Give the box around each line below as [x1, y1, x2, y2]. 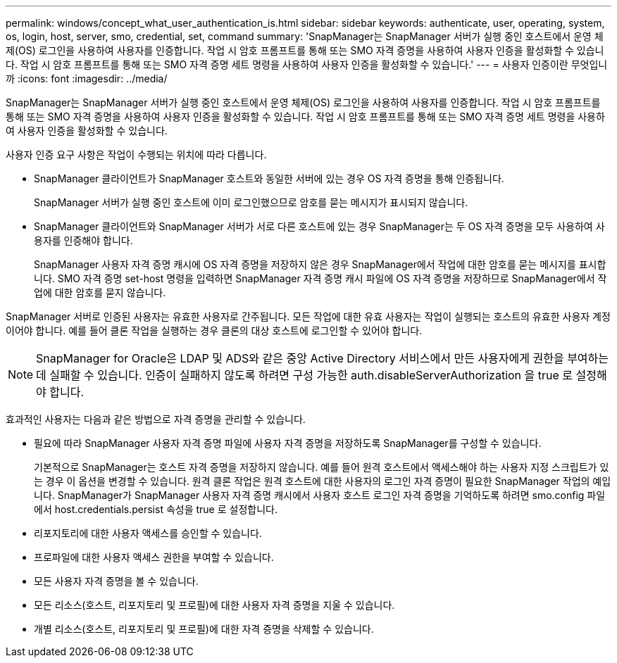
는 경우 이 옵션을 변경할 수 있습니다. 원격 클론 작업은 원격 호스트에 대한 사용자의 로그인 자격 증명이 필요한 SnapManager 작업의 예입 [34, 475, 611, 487]
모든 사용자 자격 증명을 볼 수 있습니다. [34, 575, 199, 587]
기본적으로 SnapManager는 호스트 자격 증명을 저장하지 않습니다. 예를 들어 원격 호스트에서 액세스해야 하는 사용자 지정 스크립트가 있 [34, 461, 609, 473]
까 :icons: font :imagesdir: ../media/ [6, 72, 168, 84]
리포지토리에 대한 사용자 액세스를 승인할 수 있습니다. [34, 527, 262, 539]
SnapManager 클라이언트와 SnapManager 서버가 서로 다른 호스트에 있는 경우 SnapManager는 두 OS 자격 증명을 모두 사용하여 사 [34, 220, 605, 232]
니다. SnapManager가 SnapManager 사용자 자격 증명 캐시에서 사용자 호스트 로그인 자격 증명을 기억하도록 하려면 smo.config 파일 [34, 489, 606, 501]
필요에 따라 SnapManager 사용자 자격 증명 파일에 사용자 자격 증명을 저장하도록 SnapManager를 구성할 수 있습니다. [34, 437, 542, 449]
